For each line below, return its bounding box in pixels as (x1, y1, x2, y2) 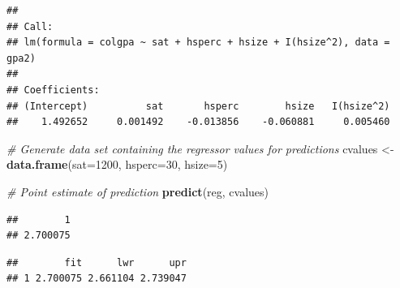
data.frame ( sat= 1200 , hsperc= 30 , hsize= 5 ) (6, 156, 228, 173)
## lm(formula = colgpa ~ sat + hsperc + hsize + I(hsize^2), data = (6, 37, 390, 49)
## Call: (6, 20, 54, 32)
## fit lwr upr (6, 256, 187, 269)
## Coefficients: (6, 84, 100, 96)
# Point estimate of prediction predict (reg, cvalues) (6, 183, 269, 200)
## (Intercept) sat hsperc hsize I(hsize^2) (6, 100, 390, 112)
